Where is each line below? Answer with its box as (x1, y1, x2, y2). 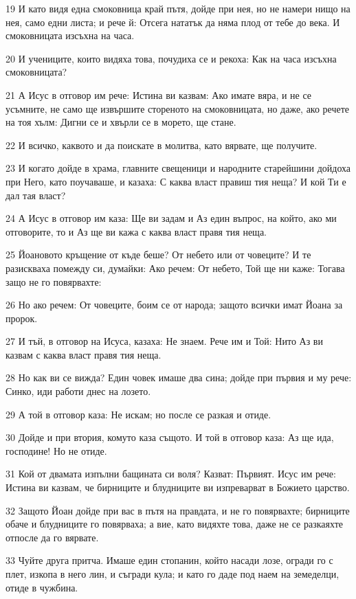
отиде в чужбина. (5, 580, 78, 594)
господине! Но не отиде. (5, 443, 107, 457)
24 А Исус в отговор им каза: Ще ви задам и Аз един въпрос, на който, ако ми (5, 211, 337, 225)
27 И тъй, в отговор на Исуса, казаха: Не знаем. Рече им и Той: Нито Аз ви (5, 334, 323, 348)
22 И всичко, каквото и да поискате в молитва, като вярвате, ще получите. (5, 137, 318, 152)
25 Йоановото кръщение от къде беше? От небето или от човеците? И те (5, 247, 311, 262)
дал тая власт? (5, 188, 66, 202)
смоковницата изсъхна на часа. (5, 28, 135, 43)
